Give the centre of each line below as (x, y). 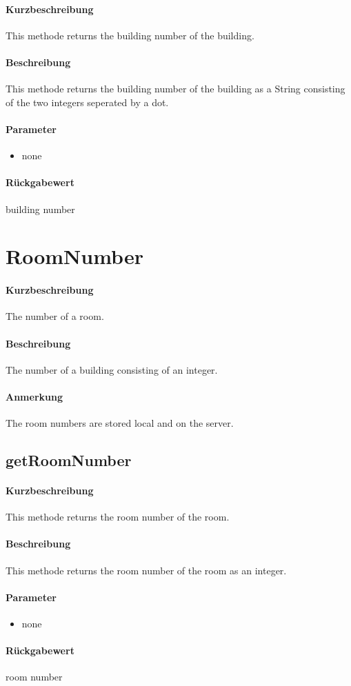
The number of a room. (55, 316)
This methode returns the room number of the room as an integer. (146, 570)
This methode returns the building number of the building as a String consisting (175, 89)
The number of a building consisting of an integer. (112, 369)
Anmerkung (34, 396)
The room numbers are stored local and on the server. (120, 423)
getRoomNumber (69, 460)
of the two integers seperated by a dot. (87, 102)
